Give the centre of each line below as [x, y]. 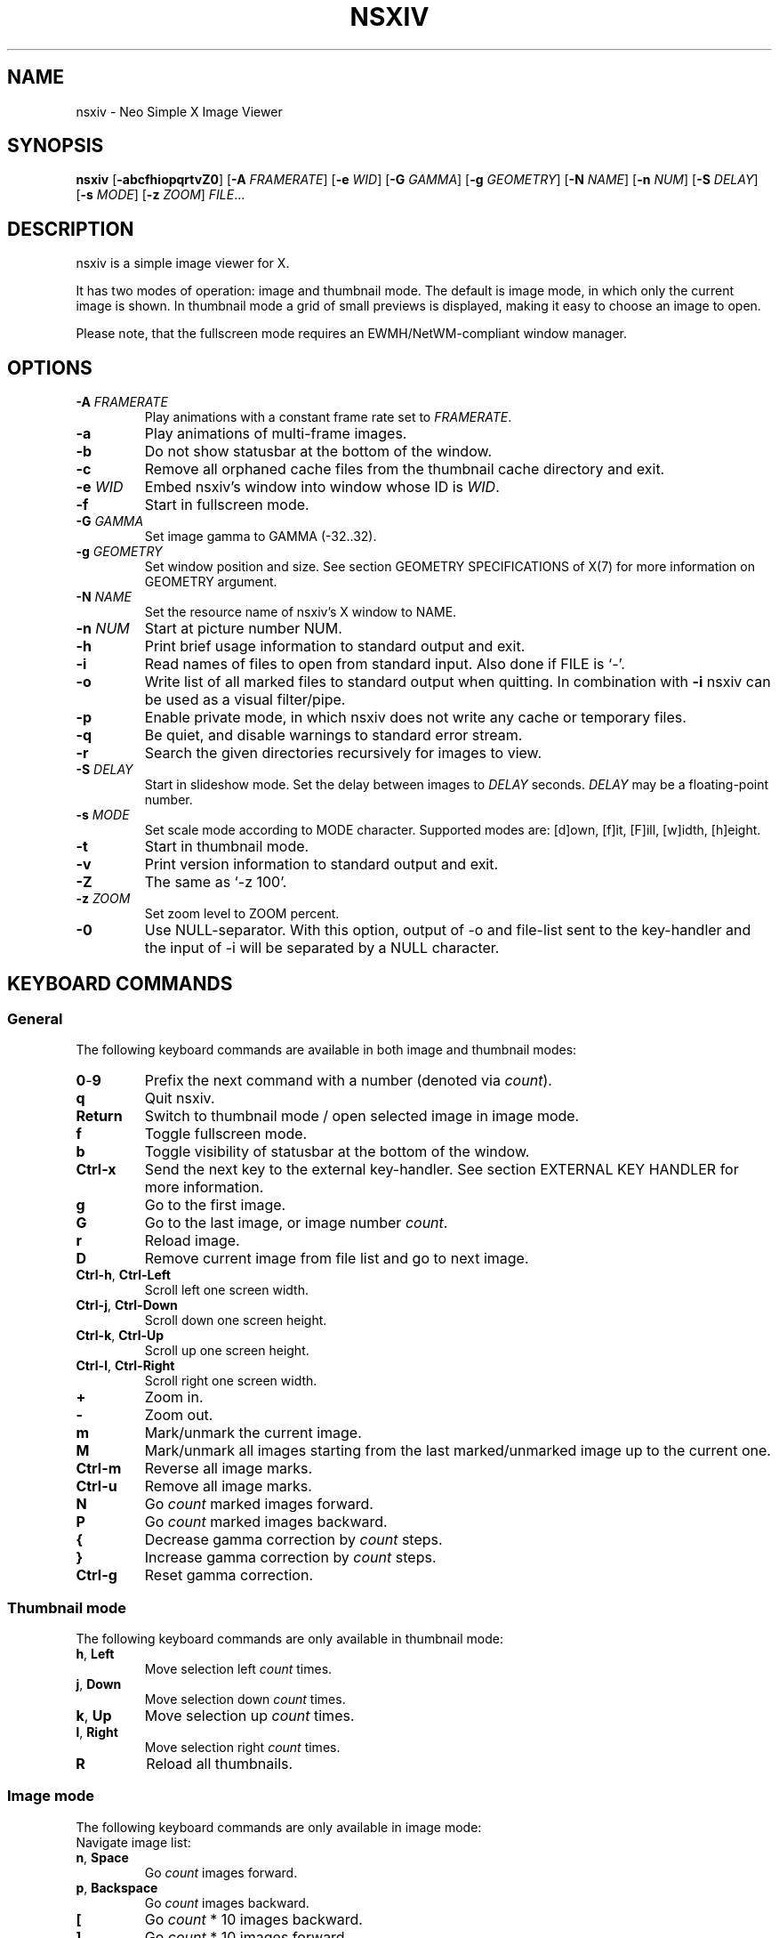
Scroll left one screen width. [226, 1290]
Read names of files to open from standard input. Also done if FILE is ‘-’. [385, 664]
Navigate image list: [133, 1842]
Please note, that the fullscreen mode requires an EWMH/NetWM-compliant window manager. [352, 334]
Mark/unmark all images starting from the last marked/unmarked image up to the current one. [458, 1451]
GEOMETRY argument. [211, 582]
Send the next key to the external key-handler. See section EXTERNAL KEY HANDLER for [442, 1170]
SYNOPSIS [56, 146]
